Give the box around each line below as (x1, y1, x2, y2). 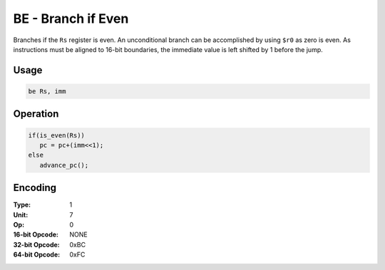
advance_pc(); (39, 161, 89, 169)
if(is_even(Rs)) (28, 131, 86, 139)
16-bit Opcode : (13, 230, 59, 239)
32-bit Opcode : (13, 240, 60, 249)
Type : (13, 200, 31, 209)
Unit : (13, 210, 29, 219)
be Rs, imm (28, 87, 66, 95)
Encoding (13, 182, 57, 194)
